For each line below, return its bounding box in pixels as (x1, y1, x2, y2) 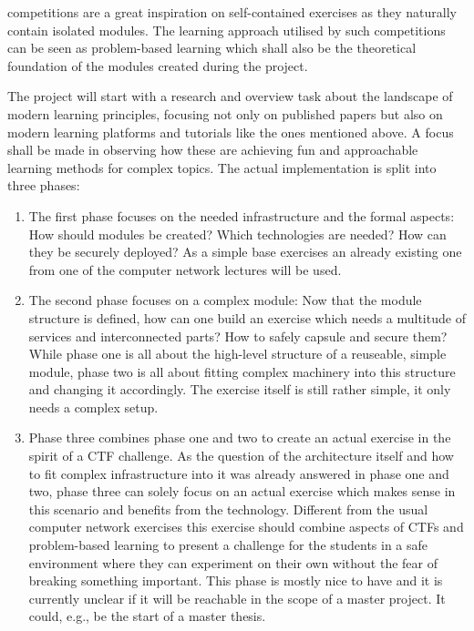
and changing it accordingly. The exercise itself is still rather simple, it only (28, 380, 451, 399)
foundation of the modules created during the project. (7, 56, 308, 75)
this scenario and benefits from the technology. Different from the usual (28, 499, 428, 518)
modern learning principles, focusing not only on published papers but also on (7, 104, 443, 123)
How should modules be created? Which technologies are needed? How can (28, 224, 447, 243)
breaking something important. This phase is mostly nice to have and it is (28, 571, 443, 590)
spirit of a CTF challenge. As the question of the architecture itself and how (28, 446, 454, 465)
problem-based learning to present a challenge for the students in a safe (28, 535, 428, 555)
